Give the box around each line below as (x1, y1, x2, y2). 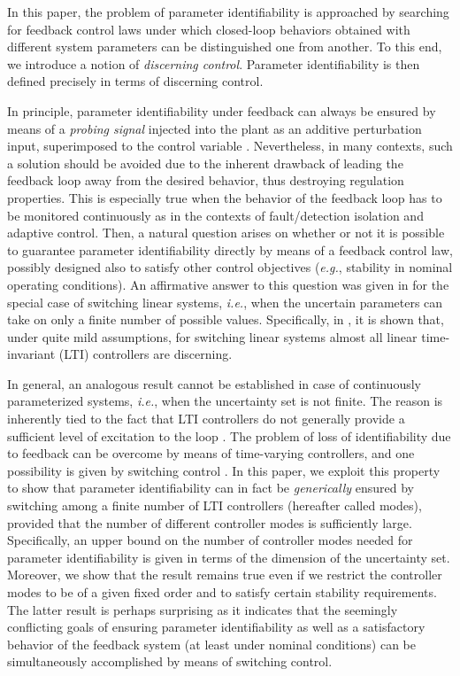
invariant (7, 345, 56, 363)
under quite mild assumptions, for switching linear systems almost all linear (7, 327, 418, 346)
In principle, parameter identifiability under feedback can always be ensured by (7, 101, 436, 120)
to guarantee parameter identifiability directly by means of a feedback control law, (7, 240, 453, 259)
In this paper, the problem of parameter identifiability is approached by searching (7, 3, 449, 20)
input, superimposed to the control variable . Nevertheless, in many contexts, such (7, 136, 453, 155)
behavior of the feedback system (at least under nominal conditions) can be (7, 634, 416, 653)
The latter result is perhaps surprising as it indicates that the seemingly (7, 600, 398, 618)
